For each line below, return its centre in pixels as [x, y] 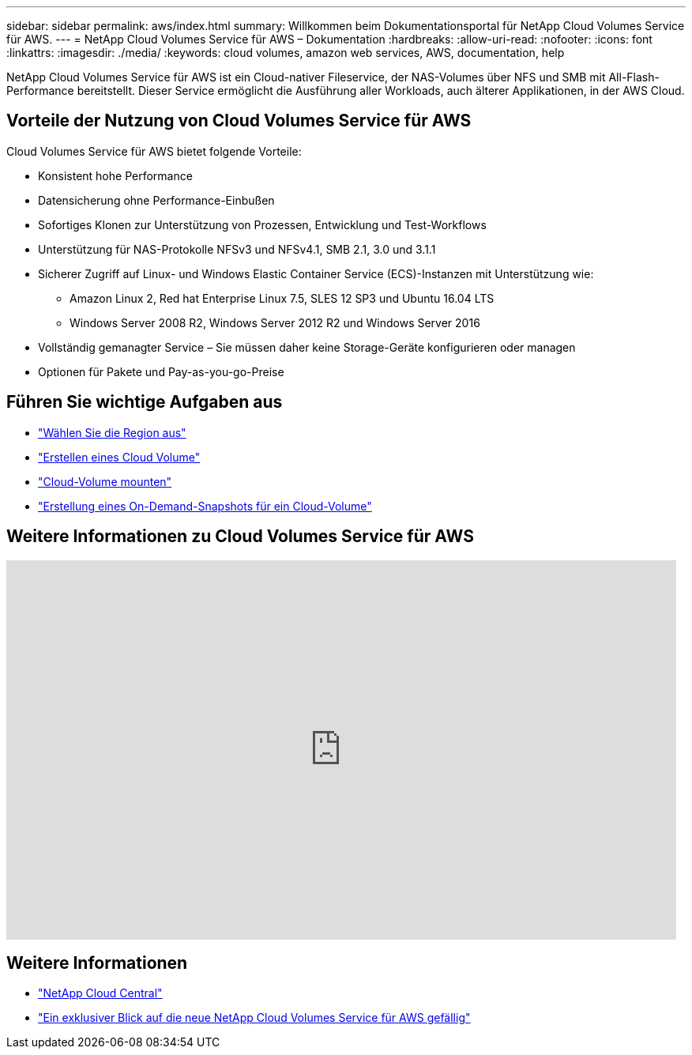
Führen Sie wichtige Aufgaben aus [145, 402]
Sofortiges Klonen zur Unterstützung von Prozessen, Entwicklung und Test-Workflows [262, 224]
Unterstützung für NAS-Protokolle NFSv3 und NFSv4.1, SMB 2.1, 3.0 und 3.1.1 [237, 249]
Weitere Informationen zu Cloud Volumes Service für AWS [240, 537]
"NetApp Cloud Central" [100, 993]
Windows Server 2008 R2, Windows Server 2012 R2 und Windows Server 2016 [275, 322]
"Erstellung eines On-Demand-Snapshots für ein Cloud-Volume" [205, 506]
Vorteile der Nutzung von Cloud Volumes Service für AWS [239, 121]
